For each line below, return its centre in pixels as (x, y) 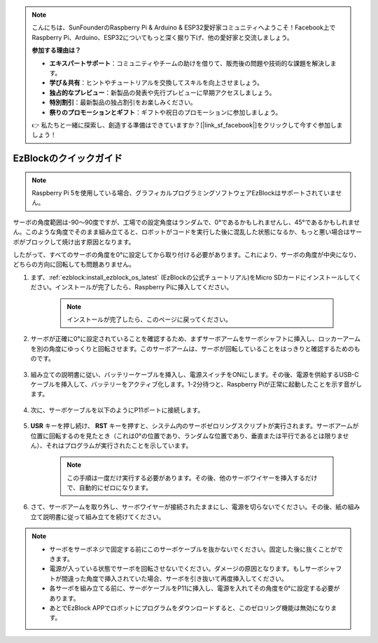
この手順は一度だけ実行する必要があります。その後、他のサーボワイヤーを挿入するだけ (192, 478)
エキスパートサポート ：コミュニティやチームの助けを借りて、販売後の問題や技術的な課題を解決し (190, 63)
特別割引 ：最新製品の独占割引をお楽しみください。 (123, 102)
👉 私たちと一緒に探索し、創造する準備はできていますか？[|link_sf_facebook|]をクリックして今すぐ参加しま (187, 125)
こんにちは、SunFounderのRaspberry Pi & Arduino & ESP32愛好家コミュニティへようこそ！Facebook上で (184, 27)
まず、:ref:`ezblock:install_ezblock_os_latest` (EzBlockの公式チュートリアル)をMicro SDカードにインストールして (193, 277)
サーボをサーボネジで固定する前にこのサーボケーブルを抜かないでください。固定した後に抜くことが (193, 549)
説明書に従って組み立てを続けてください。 (104, 517)
